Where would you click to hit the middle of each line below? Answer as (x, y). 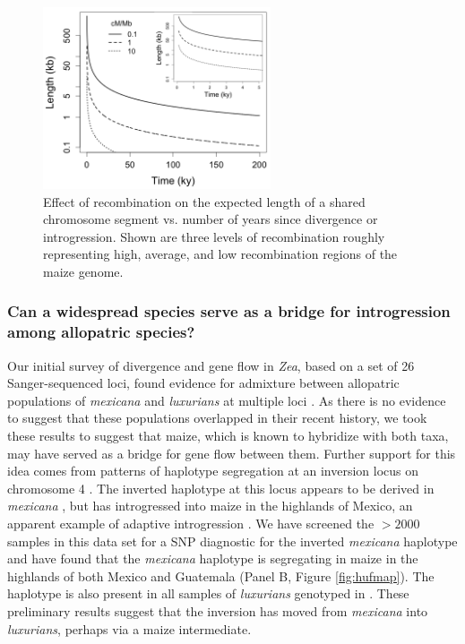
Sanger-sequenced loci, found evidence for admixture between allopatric (203, 383)
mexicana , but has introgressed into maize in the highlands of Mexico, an (210, 506)
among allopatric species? (101, 332)
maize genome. (83, 271)
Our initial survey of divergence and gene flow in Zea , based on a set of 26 (211, 365)
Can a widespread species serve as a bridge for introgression (229, 311)
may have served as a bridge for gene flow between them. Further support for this (232, 453)
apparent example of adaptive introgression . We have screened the (191, 523)
